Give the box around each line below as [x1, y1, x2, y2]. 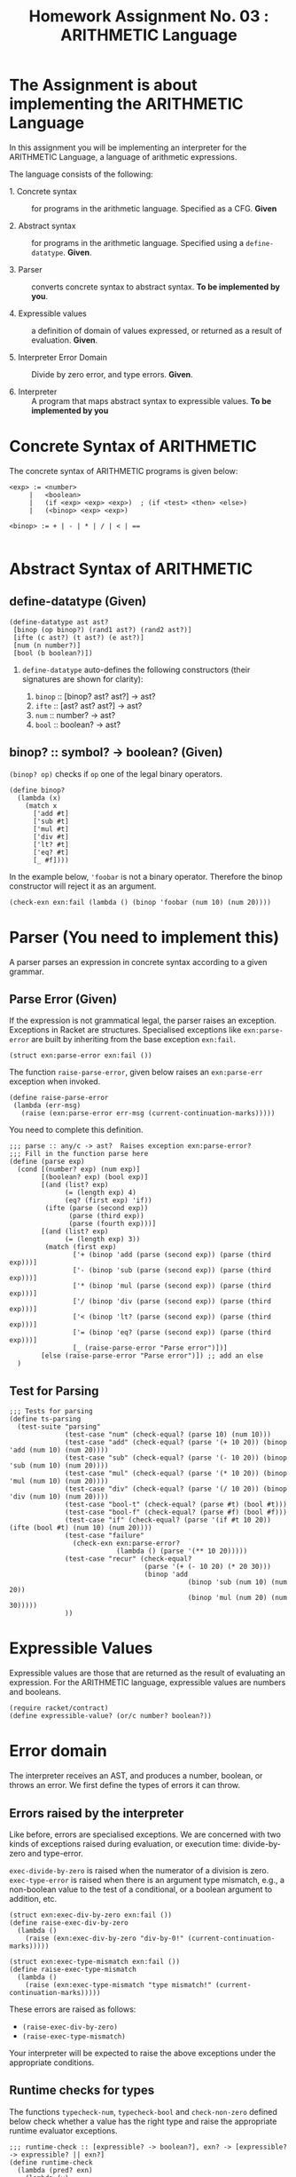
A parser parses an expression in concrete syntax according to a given [9, 956, 268, 967]
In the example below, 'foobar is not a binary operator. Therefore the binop [9, 871, 284, 882]
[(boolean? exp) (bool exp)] [41, 1173, 149, 1182]
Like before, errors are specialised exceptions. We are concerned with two [9, 1829, 282, 1840]
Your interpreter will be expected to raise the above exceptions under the [9, 2047, 277, 2058]
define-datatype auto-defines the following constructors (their [21, 664, 251, 675]
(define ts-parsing [9, 1414, 82, 1424]
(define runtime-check [9, 2157, 93, 2167]
